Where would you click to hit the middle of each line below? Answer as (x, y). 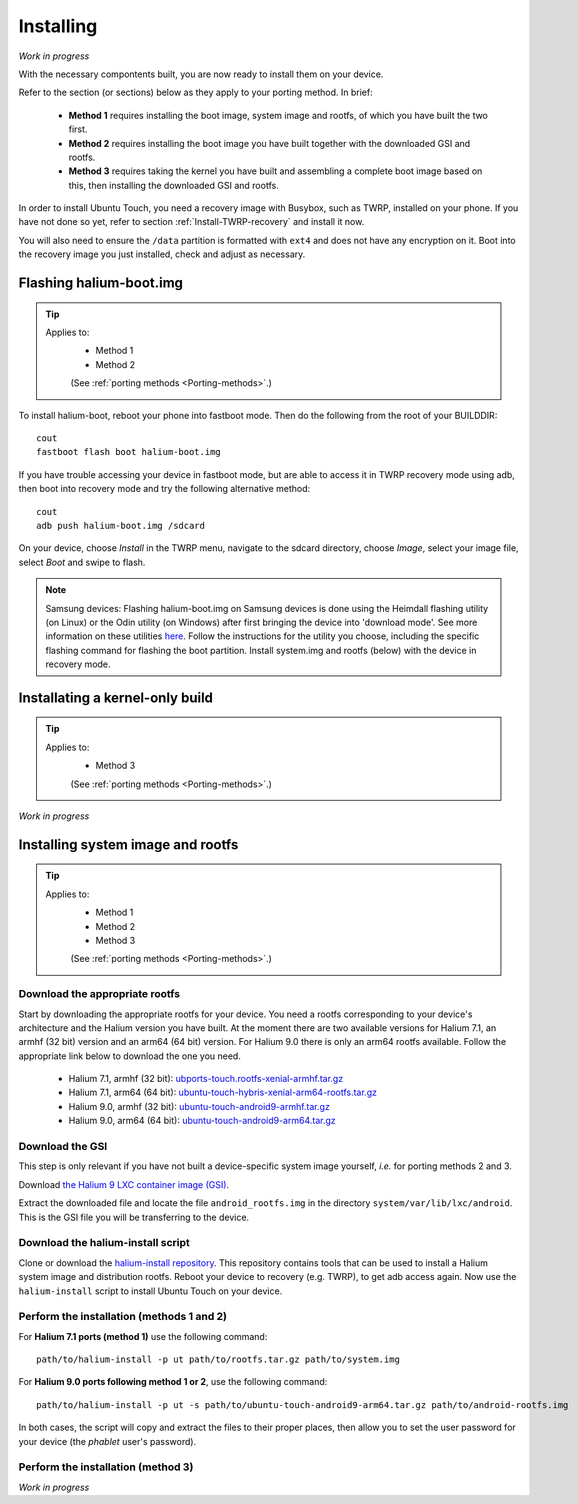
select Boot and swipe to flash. (82, 562)
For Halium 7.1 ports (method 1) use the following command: (143, 1336)
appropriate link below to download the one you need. (130, 1056)
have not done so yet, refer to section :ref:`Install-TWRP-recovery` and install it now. (191, 222)
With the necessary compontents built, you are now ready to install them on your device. (201, 74)
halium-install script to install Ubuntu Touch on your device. (150, 1291)
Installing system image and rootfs (128, 844)
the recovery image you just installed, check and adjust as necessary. (162, 254)
